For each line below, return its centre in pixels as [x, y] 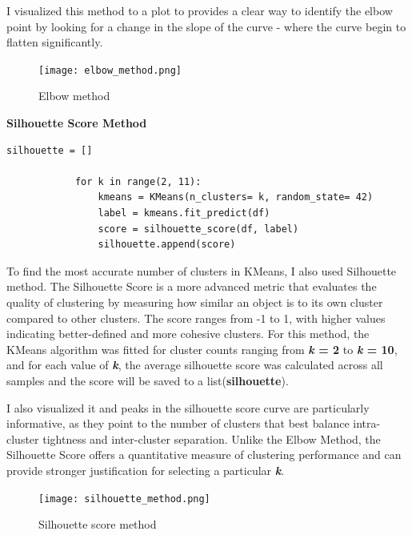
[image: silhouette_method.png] [124, 499]
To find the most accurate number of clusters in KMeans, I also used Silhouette [202, 270]
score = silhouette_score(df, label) [198, 229]
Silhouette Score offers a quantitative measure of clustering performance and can [204, 455]
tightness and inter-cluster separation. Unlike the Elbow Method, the [212, 438]
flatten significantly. [55, 42]
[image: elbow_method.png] [110, 70]
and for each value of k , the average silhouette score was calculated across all [195, 365]
